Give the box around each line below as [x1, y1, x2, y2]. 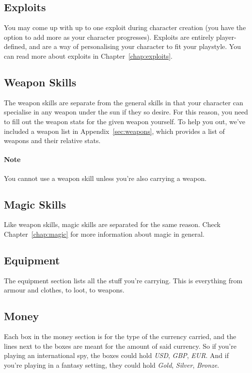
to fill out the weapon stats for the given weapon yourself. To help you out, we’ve [4, 116, 246, 126]
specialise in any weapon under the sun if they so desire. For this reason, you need [4, 107, 248, 117]
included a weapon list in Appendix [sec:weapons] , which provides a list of [4, 126, 225, 136]
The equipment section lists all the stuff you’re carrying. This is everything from [4, 275, 243, 285]
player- [216, 32, 236, 42]
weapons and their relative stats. [4, 135, 101, 146]
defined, [4, 41, 27, 51]
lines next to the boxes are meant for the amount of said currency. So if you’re [4, 341, 236, 351]
